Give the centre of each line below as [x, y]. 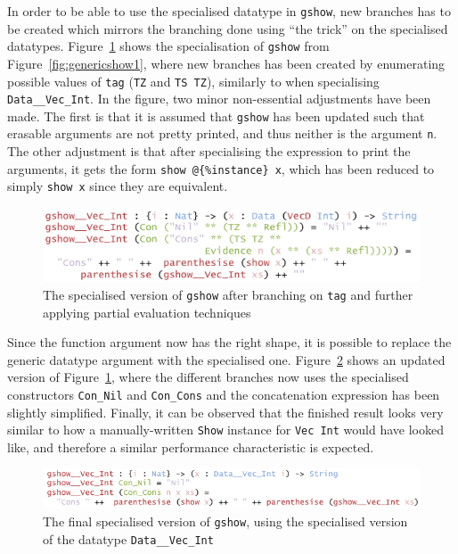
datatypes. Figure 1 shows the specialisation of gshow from [168, 46]
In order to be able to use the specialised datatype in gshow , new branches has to [229, 11]
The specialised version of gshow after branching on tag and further [228, 294]
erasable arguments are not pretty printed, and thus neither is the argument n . [222, 133]
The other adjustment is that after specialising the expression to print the [209, 151]
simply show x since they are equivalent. [118, 186]
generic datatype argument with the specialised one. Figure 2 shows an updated [226, 359]
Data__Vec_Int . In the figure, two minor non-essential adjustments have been [219, 99]
